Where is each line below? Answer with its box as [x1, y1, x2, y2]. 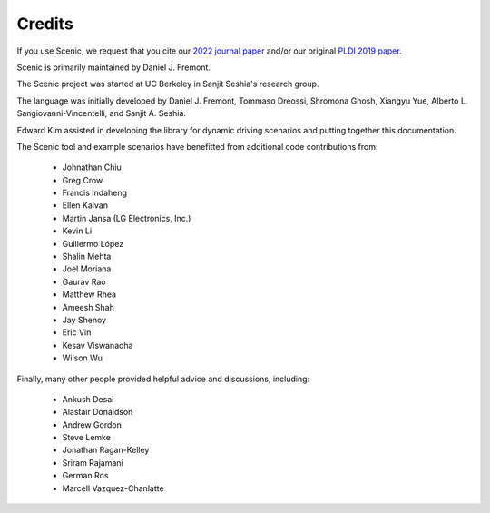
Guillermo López [62, 238, 124, 249]
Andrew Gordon [62, 419, 122, 430]
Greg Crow [62, 174, 103, 185]
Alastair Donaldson [62, 407, 133, 418]
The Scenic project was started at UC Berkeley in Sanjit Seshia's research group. [16, 78, 319, 90]
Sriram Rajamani [62, 457, 123, 468]
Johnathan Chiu [62, 162, 122, 173]
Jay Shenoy [62, 314, 107, 325]
